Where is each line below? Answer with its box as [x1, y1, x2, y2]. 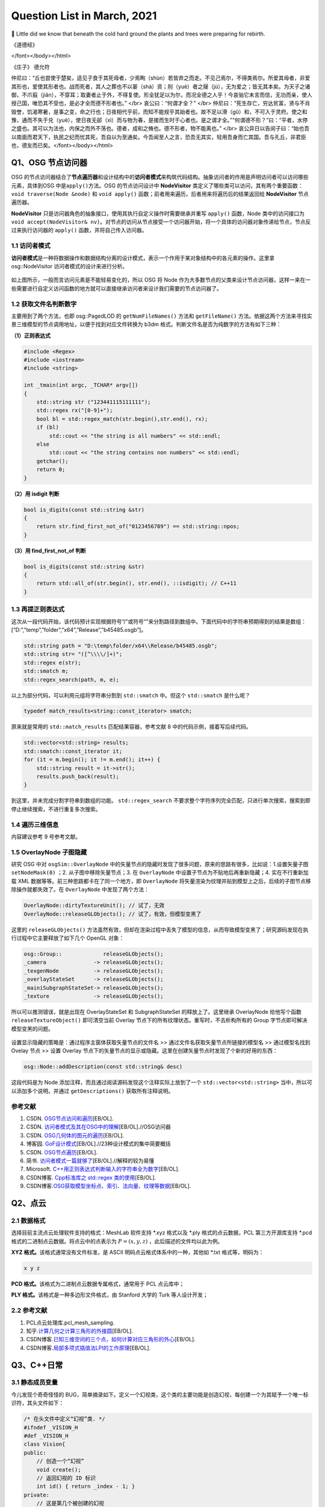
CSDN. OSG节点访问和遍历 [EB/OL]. [26, 1115, 114, 1122]
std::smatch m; [23, 668, 69, 675]
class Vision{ [23, 1441, 66, 1448]
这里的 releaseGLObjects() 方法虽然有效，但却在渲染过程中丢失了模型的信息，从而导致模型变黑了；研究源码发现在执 [11, 926, 309, 933]
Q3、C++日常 [11, 1360, 63, 1370]
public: [23, 1449, 46, 1456]
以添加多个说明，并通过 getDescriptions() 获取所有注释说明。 [11, 1087, 174, 1094]
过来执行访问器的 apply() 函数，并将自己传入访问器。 [11, 227, 147, 234]
